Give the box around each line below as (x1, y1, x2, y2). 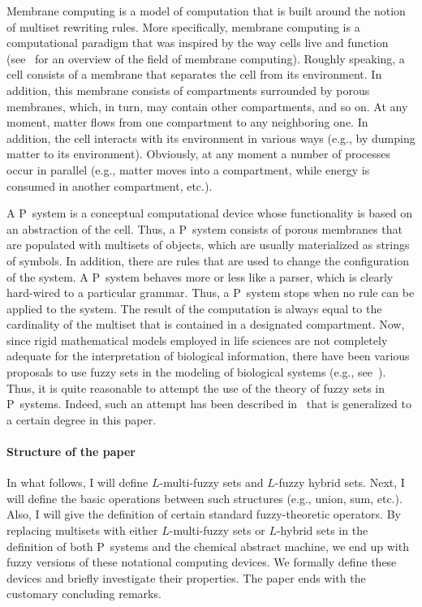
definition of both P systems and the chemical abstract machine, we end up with (6, 537, 409, 554)
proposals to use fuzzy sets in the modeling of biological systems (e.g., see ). (6, 364, 386, 381)
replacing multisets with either (6, 522, 158, 539)
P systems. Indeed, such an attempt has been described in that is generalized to (6, 395, 411, 412)
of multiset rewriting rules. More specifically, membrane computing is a (6, 18, 360, 35)
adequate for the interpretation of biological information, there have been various (6, 347, 410, 364)
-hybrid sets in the (276, 522, 368, 539)
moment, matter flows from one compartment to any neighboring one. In (6, 114, 368, 131)
